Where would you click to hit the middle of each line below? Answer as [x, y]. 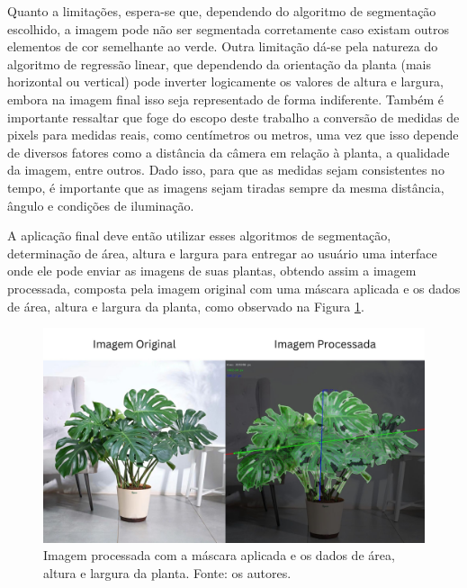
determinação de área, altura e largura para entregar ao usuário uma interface [222, 253]
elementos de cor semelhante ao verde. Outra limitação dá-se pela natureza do [223, 46]
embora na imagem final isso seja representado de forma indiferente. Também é [226, 99]
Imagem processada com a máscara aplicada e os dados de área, [219, 555]
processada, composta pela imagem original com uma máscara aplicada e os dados [234, 288]
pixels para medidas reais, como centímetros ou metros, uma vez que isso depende [233, 135]
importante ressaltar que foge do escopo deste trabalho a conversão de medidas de [233, 117]
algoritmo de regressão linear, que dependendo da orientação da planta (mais [219, 63]
